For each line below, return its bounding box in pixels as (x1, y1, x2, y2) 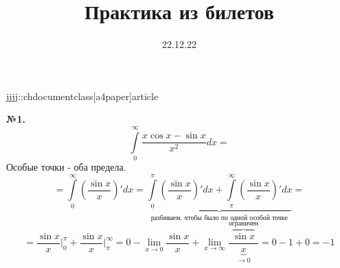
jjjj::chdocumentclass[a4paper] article (6, 88, 159, 103)
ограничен (228, 219, 259, 227)
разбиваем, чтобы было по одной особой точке (150, 214, 288, 221)
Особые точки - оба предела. (6, 160, 126, 174)
